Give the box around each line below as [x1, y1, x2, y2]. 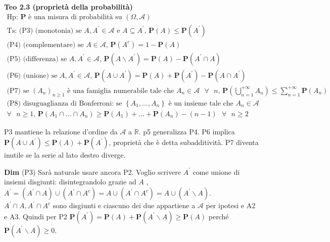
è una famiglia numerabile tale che [67, 87, 174, 94]
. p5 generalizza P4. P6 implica [138, 126, 235, 136]
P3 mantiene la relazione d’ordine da [4, 126, 118, 136]
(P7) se [7, 87, 29, 94]
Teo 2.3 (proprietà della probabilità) [4, 2, 133, 12]
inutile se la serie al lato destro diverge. [4, 150, 126, 160]
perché [208, 211, 229, 221]
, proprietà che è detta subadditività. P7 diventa [109, 137, 259, 148]
